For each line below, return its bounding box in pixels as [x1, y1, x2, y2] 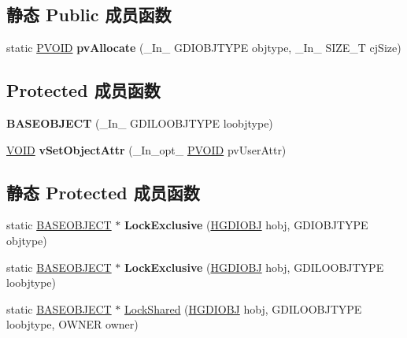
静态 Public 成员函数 [6, 2, 172, 27]
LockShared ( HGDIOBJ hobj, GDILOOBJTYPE [124, 300, 362, 317]
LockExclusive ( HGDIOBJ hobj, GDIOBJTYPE [124, 217, 368, 233]
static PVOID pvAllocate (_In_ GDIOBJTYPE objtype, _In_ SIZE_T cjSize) [6, 39, 401, 56]
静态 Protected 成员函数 [6, 180, 200, 204]
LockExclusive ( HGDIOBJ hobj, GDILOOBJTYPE [124, 258, 384, 275]
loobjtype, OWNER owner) [6, 316, 139, 332]
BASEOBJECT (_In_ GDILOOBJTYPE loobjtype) [6, 115, 273, 131]
